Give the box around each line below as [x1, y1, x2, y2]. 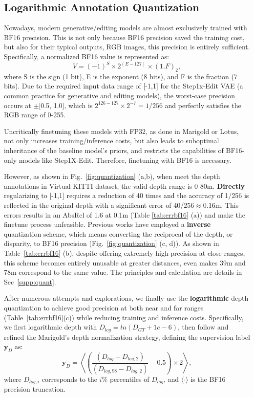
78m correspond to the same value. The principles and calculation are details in [4, 267, 242, 277]
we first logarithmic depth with [4, 322, 97, 332]
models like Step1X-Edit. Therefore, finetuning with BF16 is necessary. [19, 154, 232, 165]
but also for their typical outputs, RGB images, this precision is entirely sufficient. [4, 42, 250, 52]
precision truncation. [4, 384, 66, 394]
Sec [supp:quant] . [4, 276, 56, 287]
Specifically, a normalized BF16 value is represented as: [4, 51, 169, 61]
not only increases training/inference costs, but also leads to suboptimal [4, 135, 219, 146]
